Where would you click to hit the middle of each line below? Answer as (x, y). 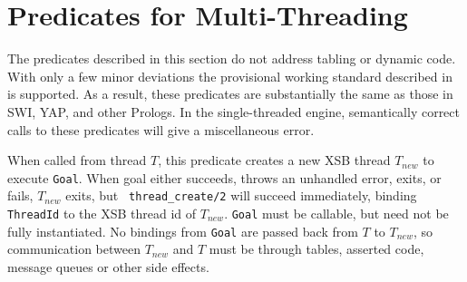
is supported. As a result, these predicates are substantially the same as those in (230, 94)
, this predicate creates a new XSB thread (274, 160)
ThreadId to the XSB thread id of (102, 213)
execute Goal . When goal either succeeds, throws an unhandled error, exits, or (224, 177)
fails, (20, 195)
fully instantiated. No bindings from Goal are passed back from (183, 231)
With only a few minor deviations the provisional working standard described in (230, 76)
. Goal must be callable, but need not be (336, 213)
